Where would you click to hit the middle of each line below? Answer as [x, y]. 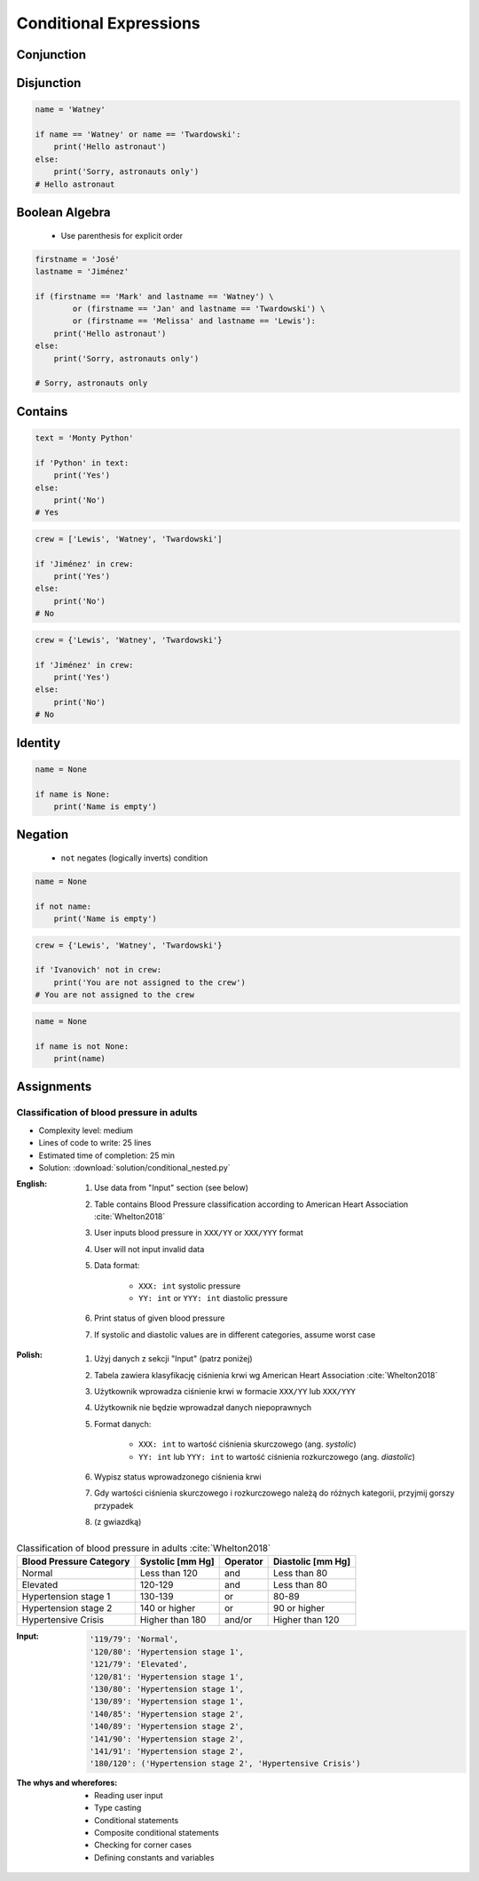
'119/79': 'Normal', [134, 1639]
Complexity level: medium [86, 1130]
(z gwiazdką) [118, 1522]
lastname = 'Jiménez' [82, 271]
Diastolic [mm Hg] [312, 1561]
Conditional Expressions [109, 23]
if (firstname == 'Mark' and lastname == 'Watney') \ [154, 296]
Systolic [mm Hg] [177, 1561]
